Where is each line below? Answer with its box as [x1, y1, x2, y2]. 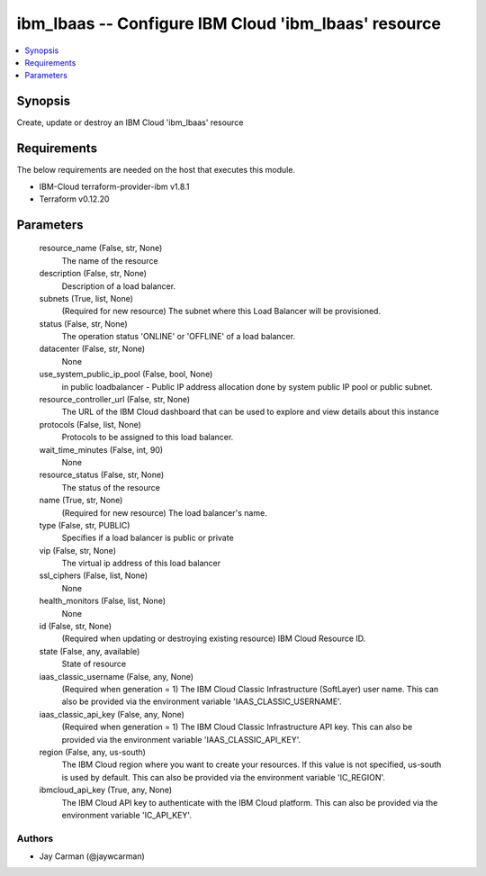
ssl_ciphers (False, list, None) [39, 570, 148, 581]
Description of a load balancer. [61, 280, 175, 292]
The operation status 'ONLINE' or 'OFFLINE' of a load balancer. [61, 331, 296, 342]
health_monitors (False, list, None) [39, 595, 166, 607]
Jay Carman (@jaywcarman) [39, 851, 146, 862]
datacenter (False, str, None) [39, 343, 146, 355]
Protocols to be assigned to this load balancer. [61, 432, 234, 443]
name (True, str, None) [39, 495, 123, 506]
